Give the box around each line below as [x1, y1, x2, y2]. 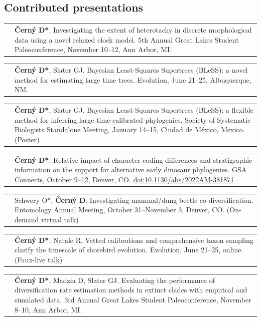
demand [15, 214, 39, 224]
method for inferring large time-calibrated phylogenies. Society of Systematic [15, 114, 251, 125]
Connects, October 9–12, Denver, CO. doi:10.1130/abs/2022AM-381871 [15, 174, 234, 184]
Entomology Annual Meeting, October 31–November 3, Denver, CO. [15, 204, 225, 215]
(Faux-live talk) [15, 254, 63, 264]
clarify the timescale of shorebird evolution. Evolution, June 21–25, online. [15, 244, 243, 255]
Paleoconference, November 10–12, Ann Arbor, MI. [15, 44, 172, 55]
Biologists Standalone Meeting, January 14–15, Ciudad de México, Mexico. [15, 124, 245, 135]
